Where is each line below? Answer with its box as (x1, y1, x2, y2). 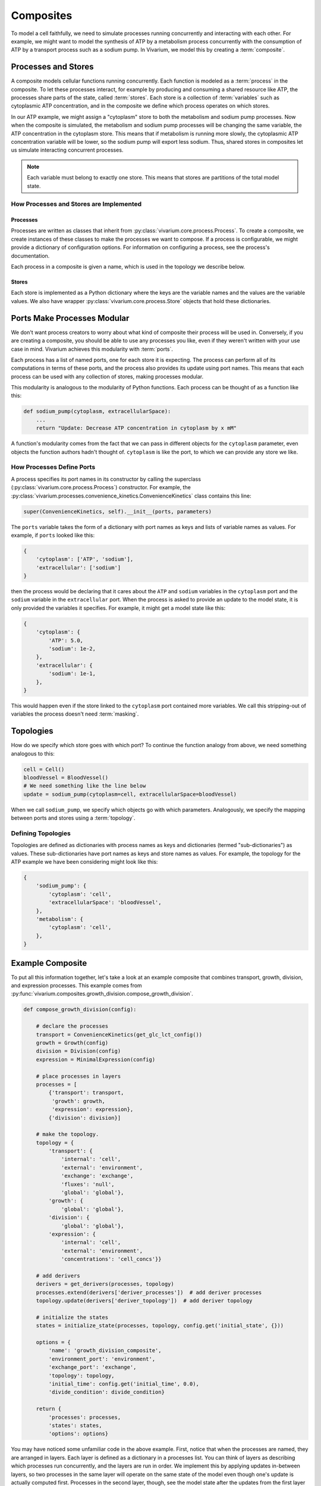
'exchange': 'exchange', (61, 1173, 134, 1179)
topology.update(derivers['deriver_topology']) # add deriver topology (36, 1298, 253, 1304)
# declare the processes (36, 1023, 109, 1030)
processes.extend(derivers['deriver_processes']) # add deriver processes (36, 1289, 262, 1296)
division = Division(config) (36, 1048, 121, 1054)
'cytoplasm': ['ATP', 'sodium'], (36, 556, 134, 563)
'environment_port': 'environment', (48, 1355, 156, 1362)
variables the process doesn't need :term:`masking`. (11, 710, 139, 717)
